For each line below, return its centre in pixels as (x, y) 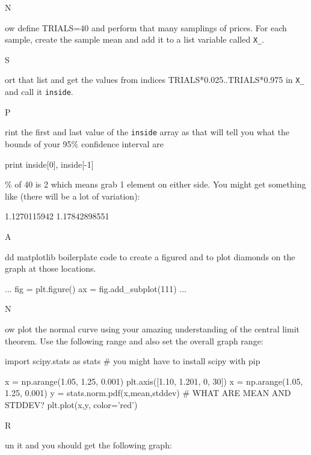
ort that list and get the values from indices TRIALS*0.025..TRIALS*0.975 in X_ (155, 80)
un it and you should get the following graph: (88, 445)
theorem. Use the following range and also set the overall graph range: (134, 340)
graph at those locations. (51, 268)
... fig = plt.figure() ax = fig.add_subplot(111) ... (96, 288)
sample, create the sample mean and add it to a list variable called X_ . (135, 39)
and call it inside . (39, 92)
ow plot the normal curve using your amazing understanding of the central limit (152, 328)
